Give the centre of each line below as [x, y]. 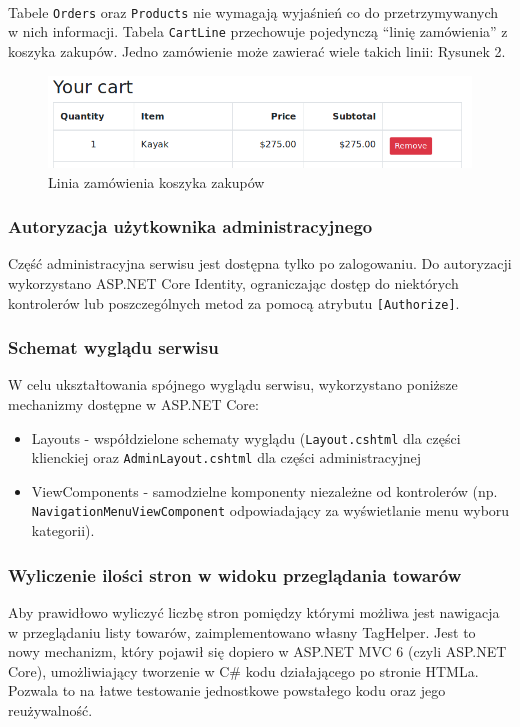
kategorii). [63, 530]
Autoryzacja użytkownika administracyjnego [190, 226]
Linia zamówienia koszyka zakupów [156, 181]
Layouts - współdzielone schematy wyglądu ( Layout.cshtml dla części [246, 437]
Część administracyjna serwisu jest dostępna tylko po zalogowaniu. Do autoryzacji [260, 263]
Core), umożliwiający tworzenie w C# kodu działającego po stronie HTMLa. [243, 670]
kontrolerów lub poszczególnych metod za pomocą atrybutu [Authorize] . [234, 302]
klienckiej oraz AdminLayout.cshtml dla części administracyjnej [226, 457]
